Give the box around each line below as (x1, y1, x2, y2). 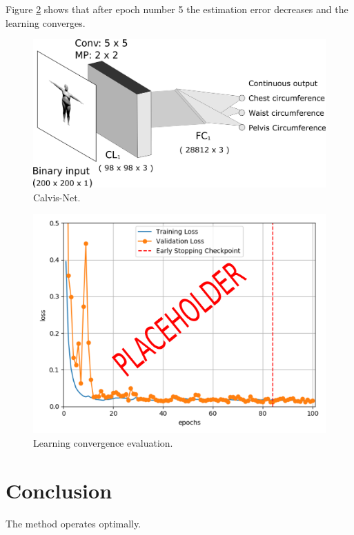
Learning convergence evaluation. (33, 435, 173, 450)
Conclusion (6, 476, 112, 504)
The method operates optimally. (6, 516, 141, 530)
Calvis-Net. (33, 190, 81, 204)
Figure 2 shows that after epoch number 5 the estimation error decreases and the (6, 2, 348, 16)
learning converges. (6, 15, 86, 30)
